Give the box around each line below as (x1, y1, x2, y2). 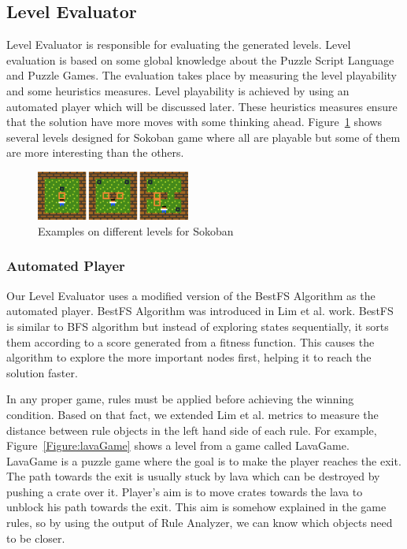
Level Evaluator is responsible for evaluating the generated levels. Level (6, 36, 351, 53)
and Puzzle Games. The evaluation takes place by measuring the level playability (6, 67, 397, 83)
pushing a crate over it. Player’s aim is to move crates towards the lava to (6, 483, 363, 499)
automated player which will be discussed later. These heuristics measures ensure (6, 98, 398, 114)
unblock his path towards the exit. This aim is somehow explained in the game (6, 499, 387, 515)
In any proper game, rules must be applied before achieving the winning (6, 391, 354, 407)
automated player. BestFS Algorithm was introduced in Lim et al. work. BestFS (6, 302, 394, 319)
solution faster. (6, 364, 78, 380)
